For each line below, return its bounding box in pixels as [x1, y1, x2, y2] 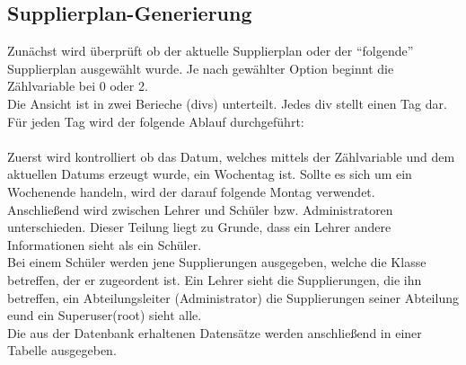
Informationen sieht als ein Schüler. [7, 235, 202, 254]
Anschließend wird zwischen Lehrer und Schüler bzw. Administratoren [7, 200, 393, 218]
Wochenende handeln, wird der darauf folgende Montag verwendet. [7, 182, 375, 200]
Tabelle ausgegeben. [7, 341, 117, 360]
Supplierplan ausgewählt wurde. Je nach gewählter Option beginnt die [7, 58, 394, 77]
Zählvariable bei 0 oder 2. [7, 76, 148, 95]
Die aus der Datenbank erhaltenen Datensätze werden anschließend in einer [7, 323, 422, 342]
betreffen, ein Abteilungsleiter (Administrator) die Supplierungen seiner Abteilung [7, 288, 459, 307]
